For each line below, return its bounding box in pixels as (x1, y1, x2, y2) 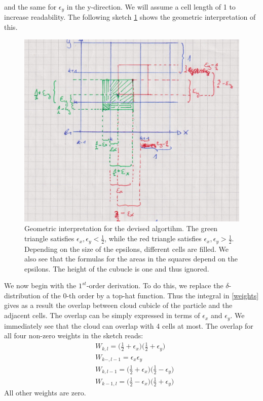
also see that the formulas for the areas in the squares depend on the (24, 253, 238, 264)
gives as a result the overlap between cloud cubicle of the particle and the (4, 300, 233, 310)
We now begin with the (4, 280, 77, 291)
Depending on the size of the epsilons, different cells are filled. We (24, 243, 229, 254)
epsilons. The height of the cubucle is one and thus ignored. (24, 263, 209, 274)
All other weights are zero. (4, 387, 86, 398)
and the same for (4, 2, 57, 12)
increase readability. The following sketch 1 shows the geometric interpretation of (4, 12, 256, 22)
